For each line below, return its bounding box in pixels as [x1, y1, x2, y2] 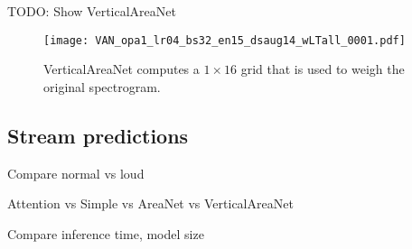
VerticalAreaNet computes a [43, 60, 200, 78]
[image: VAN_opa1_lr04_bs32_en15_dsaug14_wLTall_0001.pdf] [43, 33, 406, 47]
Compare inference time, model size [7, 224, 204, 243]
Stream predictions [7, 121, 189, 149]
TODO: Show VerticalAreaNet [7, 2, 176, 20]
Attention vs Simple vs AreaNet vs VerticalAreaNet [7, 194, 294, 213]
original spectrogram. [43, 77, 161, 96]
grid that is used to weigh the [240, 60, 405, 78]
